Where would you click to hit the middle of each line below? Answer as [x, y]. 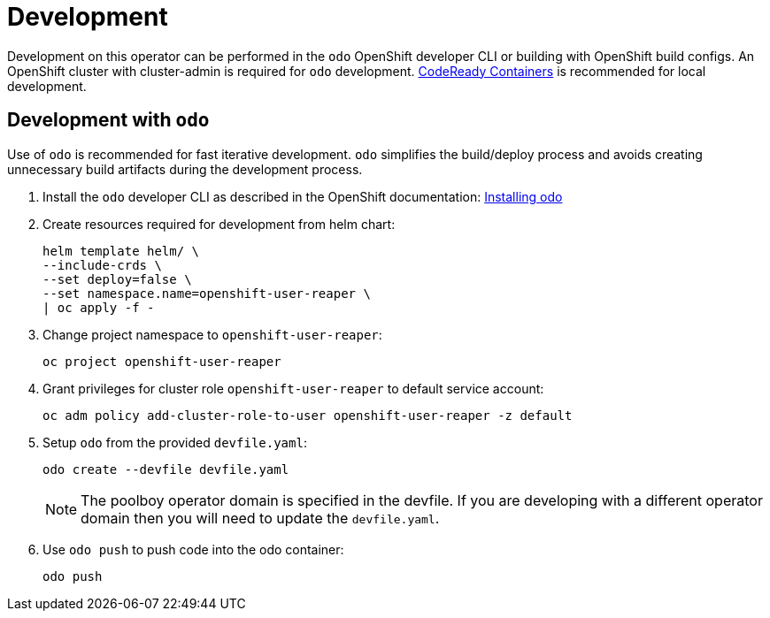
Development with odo [108, 120]
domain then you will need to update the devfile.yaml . [260, 518]
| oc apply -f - [99, 307]
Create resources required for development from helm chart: [219, 224]
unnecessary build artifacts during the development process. [185, 169]
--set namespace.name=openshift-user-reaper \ [207, 293]
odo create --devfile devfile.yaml [166, 469]
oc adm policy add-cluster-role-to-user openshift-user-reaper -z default [308, 415]
